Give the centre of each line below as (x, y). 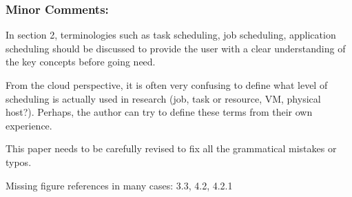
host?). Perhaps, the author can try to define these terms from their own (159, 112)
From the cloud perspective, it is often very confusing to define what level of (167, 85)
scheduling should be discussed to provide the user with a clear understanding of (176, 48)
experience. (29, 125)
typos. (19, 162)
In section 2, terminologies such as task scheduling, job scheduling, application (171, 35)
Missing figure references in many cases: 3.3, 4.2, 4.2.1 (119, 185)
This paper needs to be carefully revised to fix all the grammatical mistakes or (171, 148)
